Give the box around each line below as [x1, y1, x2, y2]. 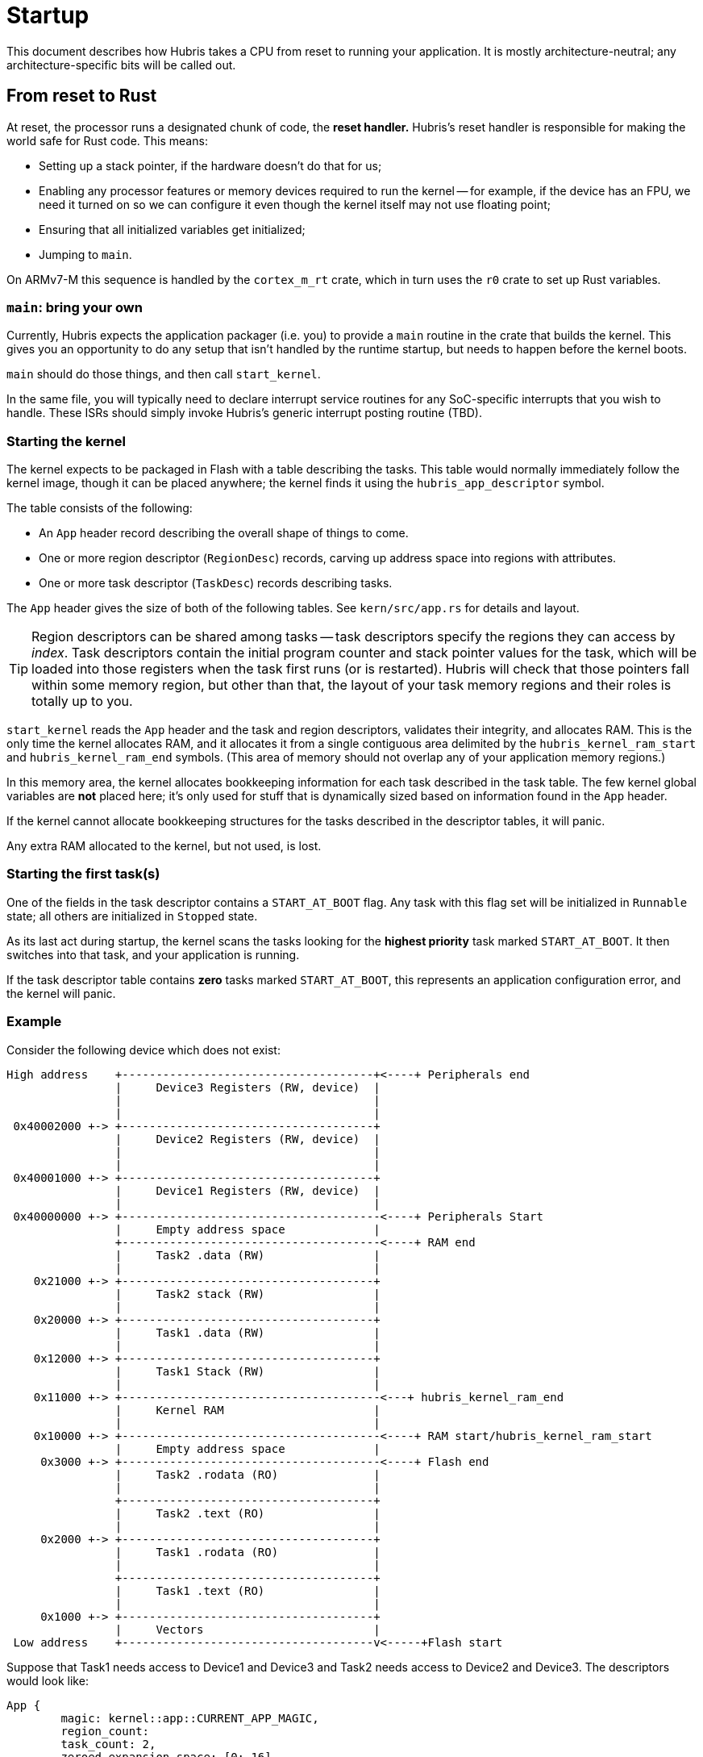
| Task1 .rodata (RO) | [114, 1545, 381, 1559]
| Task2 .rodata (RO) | [114, 1467, 381, 1481]
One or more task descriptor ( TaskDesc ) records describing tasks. [39, 576, 393, 591]
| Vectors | [114, 1622, 381, 1636]
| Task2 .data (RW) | [114, 1248, 381, 1262]
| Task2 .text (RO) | [114, 1506, 381, 1520]
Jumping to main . [39, 247, 132, 261]
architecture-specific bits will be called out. [6, 57, 236, 72]
